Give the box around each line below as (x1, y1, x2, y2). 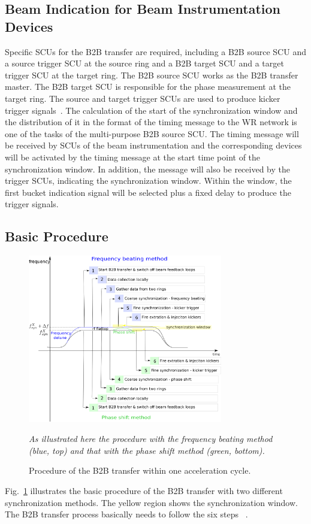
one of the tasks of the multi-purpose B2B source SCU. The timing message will (5, 127, 299, 140)
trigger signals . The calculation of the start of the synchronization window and (5, 104, 298, 116)
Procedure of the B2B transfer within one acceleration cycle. (29, 464, 251, 477)
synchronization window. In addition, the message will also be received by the (5, 162, 290, 175)
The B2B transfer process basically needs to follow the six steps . (5, 508, 248, 520)
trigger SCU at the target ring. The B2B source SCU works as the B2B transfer (5, 68, 298, 81)
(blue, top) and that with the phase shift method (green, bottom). (29, 444, 265, 456)
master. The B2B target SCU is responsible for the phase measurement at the (5, 80, 291, 93)
